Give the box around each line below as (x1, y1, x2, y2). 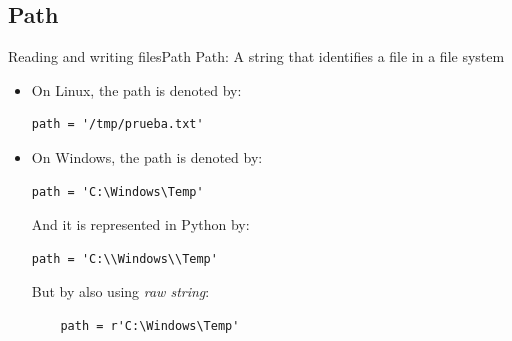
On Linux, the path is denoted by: (31, 79, 242, 100)
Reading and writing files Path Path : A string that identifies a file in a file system (8, 46, 505, 67)
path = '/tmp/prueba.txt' (31, 117, 204, 132)
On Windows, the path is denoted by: (31, 146, 263, 167)
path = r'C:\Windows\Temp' (60, 318, 240, 333)
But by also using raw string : (31, 281, 210, 302)
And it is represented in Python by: (31, 214, 250, 235)
